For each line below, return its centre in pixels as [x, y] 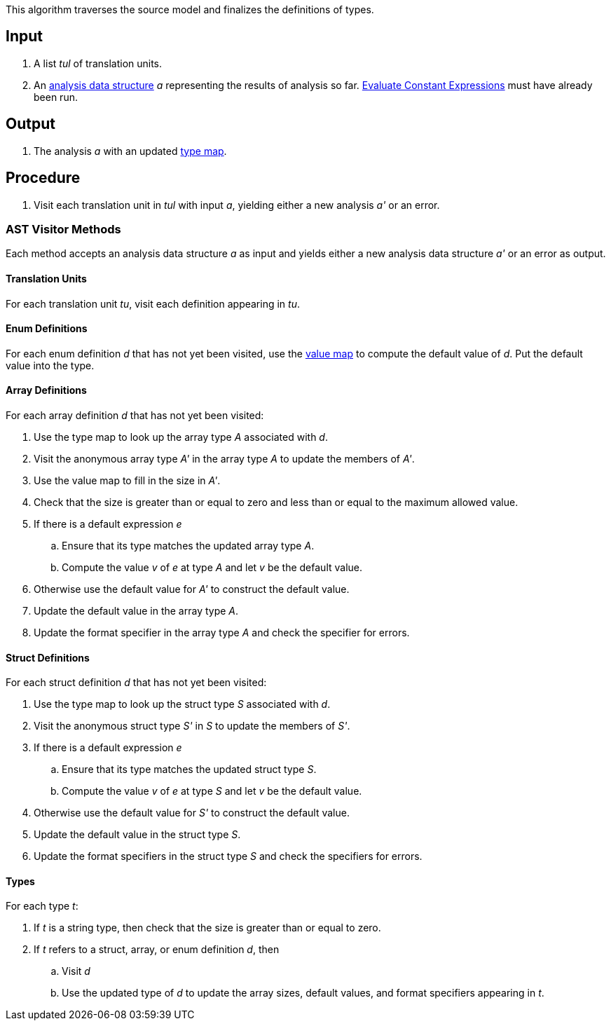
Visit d [76, 971]
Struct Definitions [48, 657]
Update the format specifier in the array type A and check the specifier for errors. [222, 632]
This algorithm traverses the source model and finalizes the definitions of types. [190, 9]
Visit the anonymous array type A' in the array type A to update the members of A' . [224, 458]
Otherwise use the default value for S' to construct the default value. [192, 813]
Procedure [43, 178]
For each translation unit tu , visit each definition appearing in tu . [153, 303]
